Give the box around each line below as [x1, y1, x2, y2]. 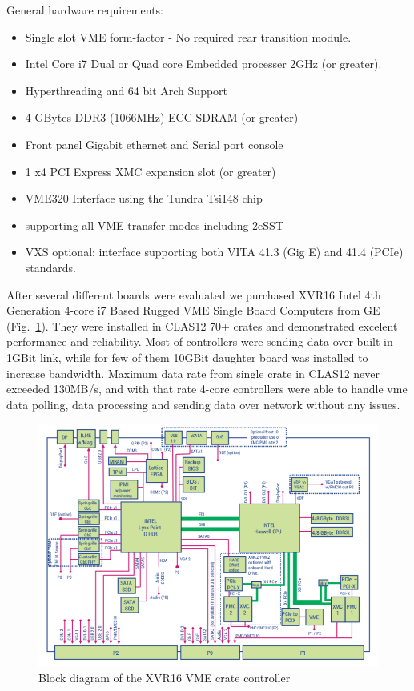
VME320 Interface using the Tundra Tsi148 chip [25, 190, 263, 207]
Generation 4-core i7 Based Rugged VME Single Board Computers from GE [6, 302, 380, 319]
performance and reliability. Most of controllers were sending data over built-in [6, 333, 393, 350]
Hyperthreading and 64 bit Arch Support [25, 82, 228, 98]
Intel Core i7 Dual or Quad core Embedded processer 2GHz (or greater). [25, 55, 382, 72]
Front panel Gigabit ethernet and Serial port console [25, 135, 283, 152]
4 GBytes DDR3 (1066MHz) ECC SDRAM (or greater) [25, 109, 299, 126]
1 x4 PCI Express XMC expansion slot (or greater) [25, 163, 276, 179]
